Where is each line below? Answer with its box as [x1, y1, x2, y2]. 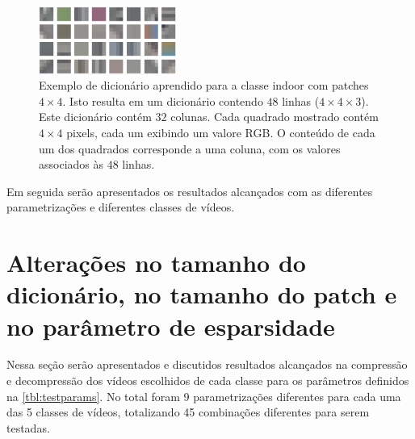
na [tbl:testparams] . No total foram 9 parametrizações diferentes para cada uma [6, 387, 401, 404]
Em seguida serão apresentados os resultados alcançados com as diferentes [6, 182, 373, 199]
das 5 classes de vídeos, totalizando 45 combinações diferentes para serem [6, 403, 370, 420]
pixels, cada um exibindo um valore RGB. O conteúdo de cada [66, 123, 375, 140]
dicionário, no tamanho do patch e [6, 278, 397, 311]
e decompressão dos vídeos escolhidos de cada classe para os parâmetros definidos [6, 372, 409, 389]
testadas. [6, 419, 50, 436]
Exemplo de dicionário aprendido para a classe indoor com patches [39, 77, 369, 94]
